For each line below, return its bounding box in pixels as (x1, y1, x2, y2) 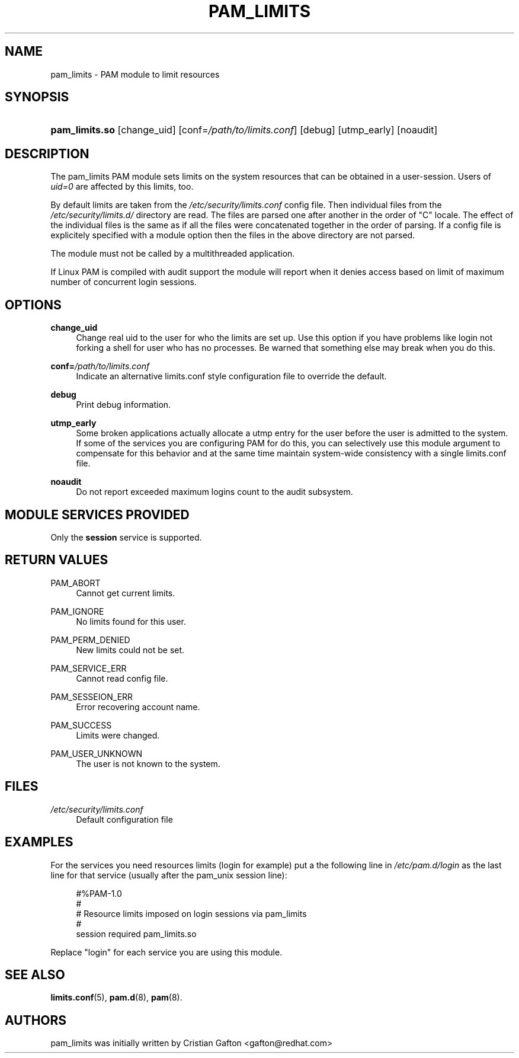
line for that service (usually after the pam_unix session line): (50, 870, 287, 880)
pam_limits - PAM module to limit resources (50, 69, 220, 79)
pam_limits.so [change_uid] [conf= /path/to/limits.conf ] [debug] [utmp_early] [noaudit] (50, 124, 438, 136)
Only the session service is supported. (50, 532, 202, 542)
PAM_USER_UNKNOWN (50, 748, 143, 759)
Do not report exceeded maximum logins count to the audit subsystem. (76, 487, 353, 497)
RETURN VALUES (5, 552, 108, 568)
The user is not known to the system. (76, 758, 220, 769)
